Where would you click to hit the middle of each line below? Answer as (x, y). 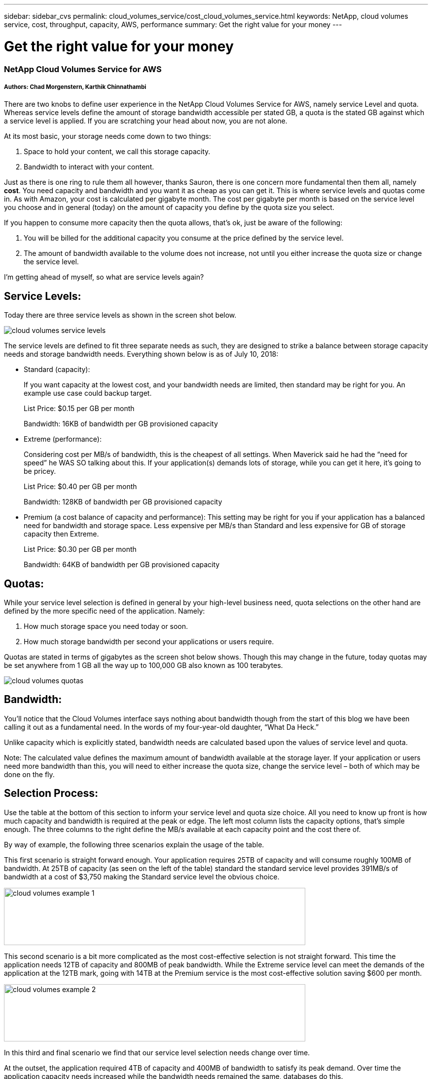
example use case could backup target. (88, 393)
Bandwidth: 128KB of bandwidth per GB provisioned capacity (123, 502)
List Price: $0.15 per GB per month (79, 409)
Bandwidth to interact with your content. (89, 167)
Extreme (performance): (63, 439)
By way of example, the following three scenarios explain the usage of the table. (134, 844)
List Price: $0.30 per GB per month (80, 549)
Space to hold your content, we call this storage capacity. (117, 152)
